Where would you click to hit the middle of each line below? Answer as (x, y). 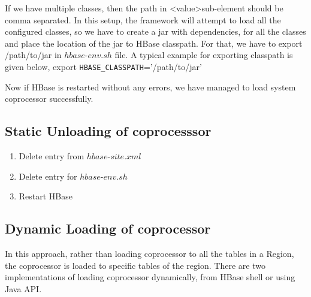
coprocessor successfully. (49, 99)
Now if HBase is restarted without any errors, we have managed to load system (150, 87)
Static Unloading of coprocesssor (108, 131)
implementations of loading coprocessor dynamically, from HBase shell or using (150, 277)
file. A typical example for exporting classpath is (204, 55)
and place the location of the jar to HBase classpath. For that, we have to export (154, 43)
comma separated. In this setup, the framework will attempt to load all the (143, 19)
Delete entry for (48, 176)
